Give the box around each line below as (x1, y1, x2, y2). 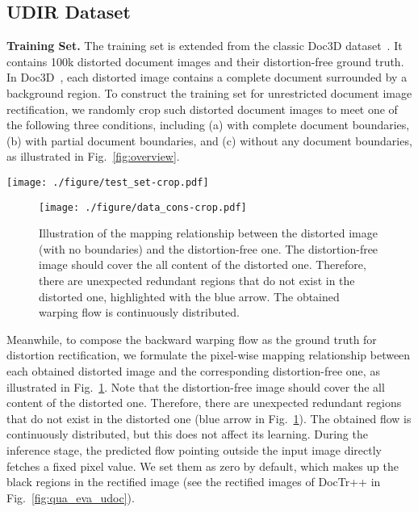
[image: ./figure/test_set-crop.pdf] (6, 176, 209, 188)
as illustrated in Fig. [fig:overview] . (6, 148, 180, 165)
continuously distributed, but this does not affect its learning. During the (6, 426, 368, 443)
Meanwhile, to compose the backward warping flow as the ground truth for (6, 330, 377, 347)
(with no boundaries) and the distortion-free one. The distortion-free (39, 240, 378, 257)
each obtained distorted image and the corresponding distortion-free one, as (6, 363, 380, 380)
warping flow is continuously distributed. (39, 304, 240, 321)
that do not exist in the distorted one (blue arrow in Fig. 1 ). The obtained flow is (6, 409, 412, 426)
